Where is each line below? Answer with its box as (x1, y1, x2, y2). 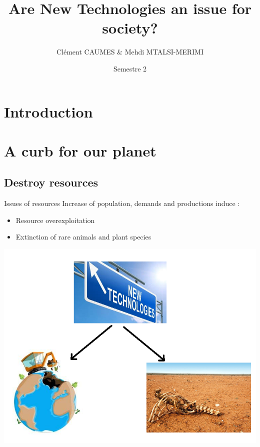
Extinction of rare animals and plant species (15, 231, 151, 242)
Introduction (4, 101, 93, 121)
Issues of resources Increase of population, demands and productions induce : (4, 198, 240, 208)
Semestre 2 (113, 63, 147, 73)
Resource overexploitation (15, 214, 95, 225)
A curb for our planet (4, 140, 156, 160)
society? (102, 17, 158, 38)
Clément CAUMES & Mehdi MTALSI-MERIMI (56, 46, 203, 57)
